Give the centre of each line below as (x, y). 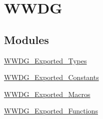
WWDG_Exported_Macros (47, 94)
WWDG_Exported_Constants (51, 77)
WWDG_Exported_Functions (51, 111)
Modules (26, 39)
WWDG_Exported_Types (45, 60)
